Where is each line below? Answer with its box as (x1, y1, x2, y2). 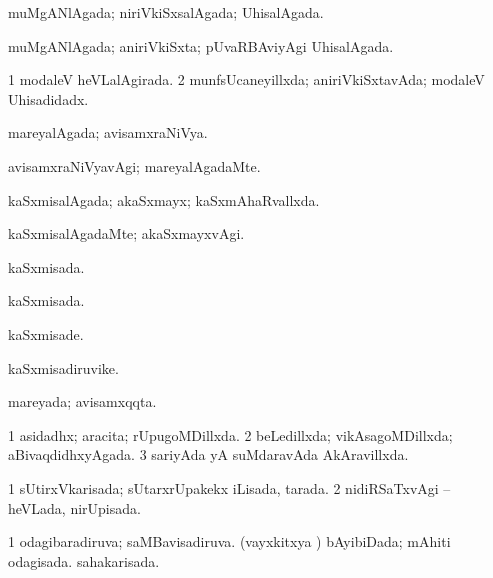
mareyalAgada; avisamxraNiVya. (8, 122, 208, 143)
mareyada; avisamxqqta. (8, 391, 157, 412)
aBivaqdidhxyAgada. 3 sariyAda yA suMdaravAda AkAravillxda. (8, 444, 409, 465)
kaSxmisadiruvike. (8, 357, 119, 378)
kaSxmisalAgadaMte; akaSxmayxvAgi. (8, 223, 245, 244)
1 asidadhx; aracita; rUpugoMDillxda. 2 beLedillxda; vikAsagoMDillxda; (8, 424, 453, 445)
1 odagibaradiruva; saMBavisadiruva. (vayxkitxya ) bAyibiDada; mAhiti (8, 531, 451, 552)
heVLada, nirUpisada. (8, 497, 141, 518)
